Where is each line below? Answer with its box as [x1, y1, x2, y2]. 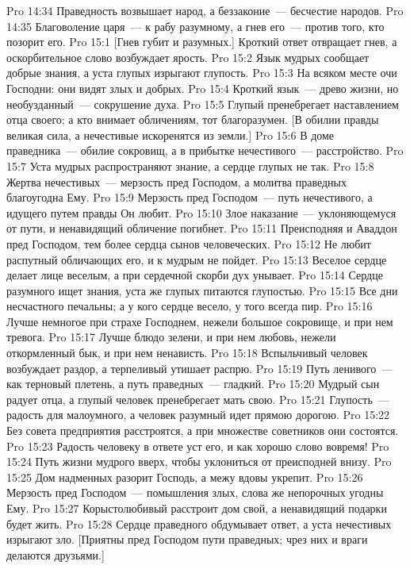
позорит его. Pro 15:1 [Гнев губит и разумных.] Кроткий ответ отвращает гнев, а [6, 33, 397, 50]
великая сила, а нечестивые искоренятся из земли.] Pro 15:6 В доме [6, 126, 335, 143]
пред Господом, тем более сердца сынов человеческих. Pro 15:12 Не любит [6, 235, 371, 252]
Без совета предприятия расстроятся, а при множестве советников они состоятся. [6, 422, 399, 439]
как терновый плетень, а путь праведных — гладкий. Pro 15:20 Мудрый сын [6, 375, 380, 392]
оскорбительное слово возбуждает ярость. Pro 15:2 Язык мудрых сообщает [6, 48, 370, 65]
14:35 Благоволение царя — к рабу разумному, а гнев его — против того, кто [6, 17, 385, 34]
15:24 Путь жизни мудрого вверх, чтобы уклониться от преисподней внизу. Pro [6, 453, 392, 470]
